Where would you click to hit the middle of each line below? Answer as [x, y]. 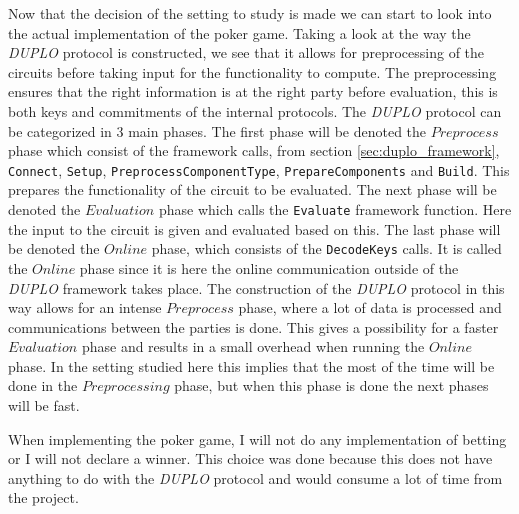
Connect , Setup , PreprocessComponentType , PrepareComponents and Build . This [259, 169]
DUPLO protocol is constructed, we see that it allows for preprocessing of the [246, 52]
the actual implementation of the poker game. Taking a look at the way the [239, 32]
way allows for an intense [85, 307]
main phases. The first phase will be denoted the [277, 130]
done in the [43, 385]
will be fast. [44, 405]
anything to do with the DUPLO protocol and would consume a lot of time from [255, 477]
